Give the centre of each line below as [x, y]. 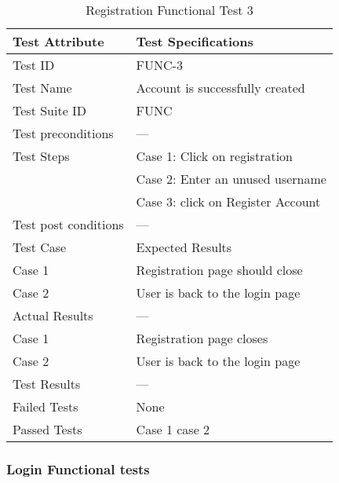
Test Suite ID [50, 110]
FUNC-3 [159, 65]
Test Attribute [58, 41]
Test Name [42, 88]
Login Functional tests [78, 468]
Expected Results [184, 247]
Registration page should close [219, 270]
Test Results [47, 384]
